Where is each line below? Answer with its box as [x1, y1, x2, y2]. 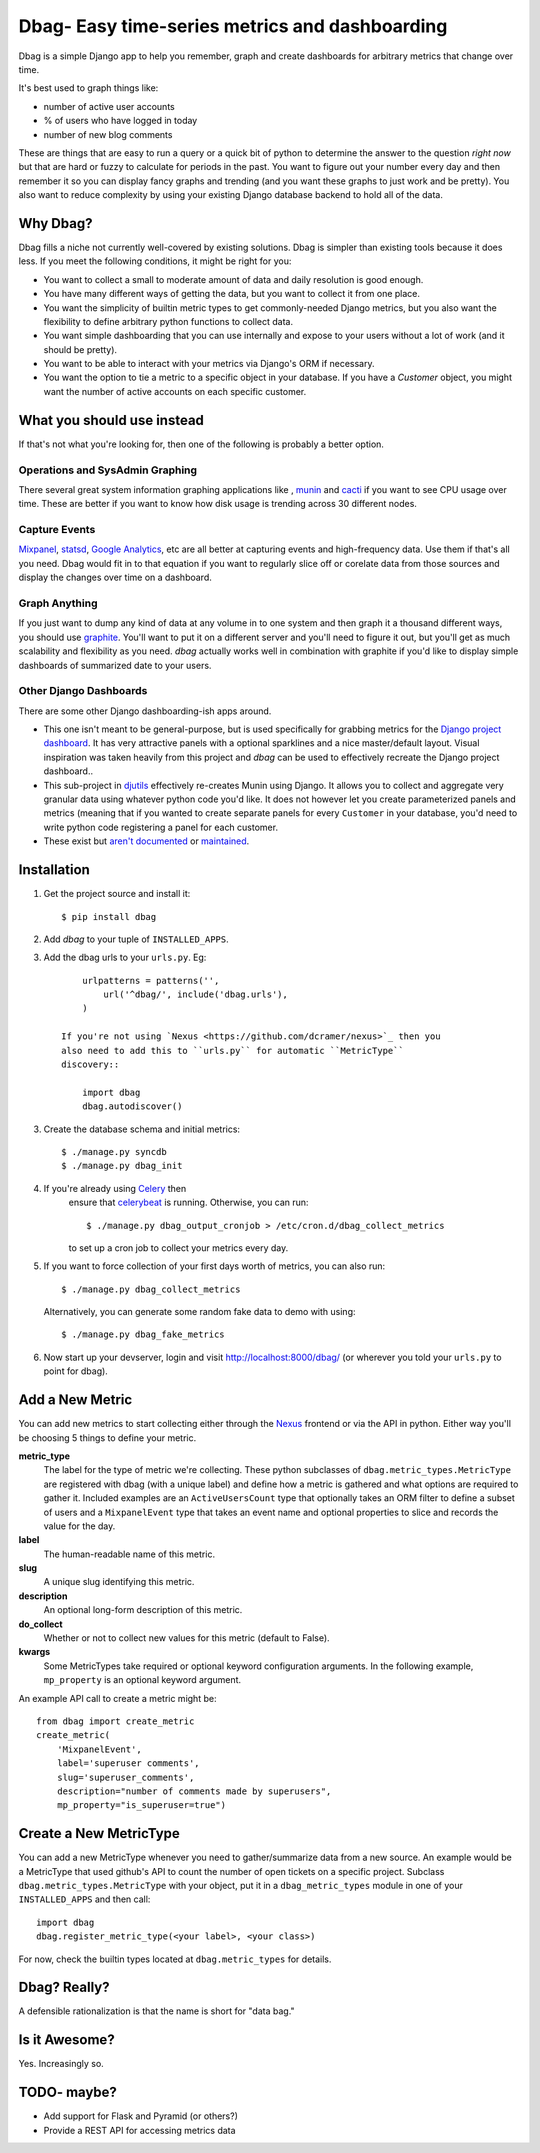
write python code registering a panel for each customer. [43, 821, 279, 833]
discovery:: [61, 1059, 120, 1070]
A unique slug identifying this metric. [43, 1576, 195, 1588]
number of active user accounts [43, 100, 175, 112]
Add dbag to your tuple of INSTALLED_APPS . [43, 933, 229, 945]
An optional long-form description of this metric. [43, 1604, 243, 1616]
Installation [18, 861, 90, 879]
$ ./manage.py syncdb [61, 1146, 167, 1157]
